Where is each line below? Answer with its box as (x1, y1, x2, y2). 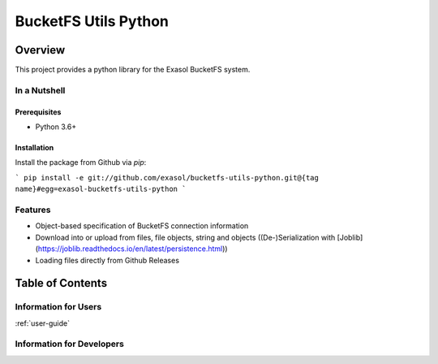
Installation (15, 143, 54, 153)
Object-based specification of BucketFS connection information (35, 221, 249, 231)
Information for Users (15, 301, 102, 313)
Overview (15, 43, 66, 57)
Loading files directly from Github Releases (35, 255, 180, 265)
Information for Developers (15, 338, 125, 349)
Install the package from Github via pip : (15, 158, 147, 167)
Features (15, 204, 51, 215)
